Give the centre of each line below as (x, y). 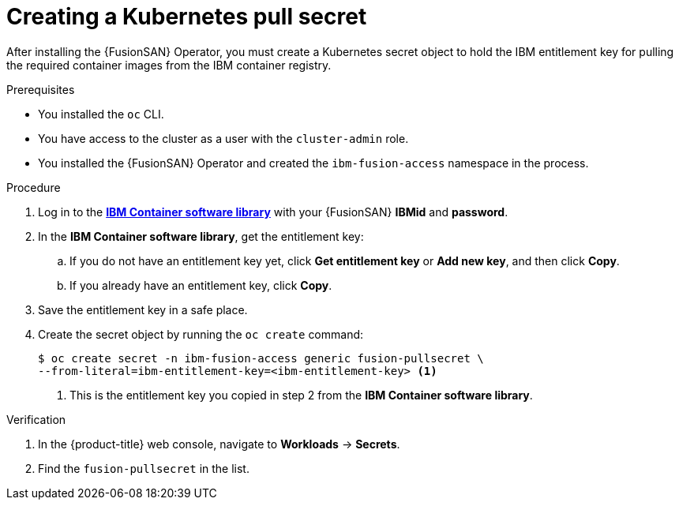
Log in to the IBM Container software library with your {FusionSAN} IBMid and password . (273, 212)
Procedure (34, 187)
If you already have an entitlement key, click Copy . (201, 285)
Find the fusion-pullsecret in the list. (144, 468)
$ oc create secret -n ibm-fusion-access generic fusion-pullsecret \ (261, 358)
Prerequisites (41, 89)
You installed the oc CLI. (101, 114)
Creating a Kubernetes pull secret (187, 17)
